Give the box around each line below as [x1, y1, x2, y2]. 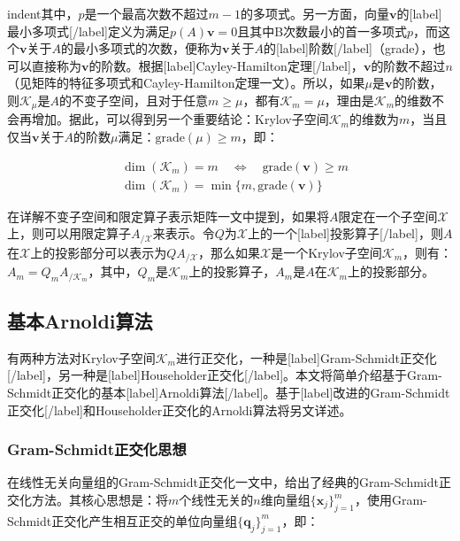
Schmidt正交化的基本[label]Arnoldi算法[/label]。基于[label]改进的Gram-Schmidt [7, 383, 450, 402]
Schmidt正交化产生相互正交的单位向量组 [7, 511, 238, 529]
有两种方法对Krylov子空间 [7, 348, 156, 367]
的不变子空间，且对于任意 [59, 90, 209, 109]
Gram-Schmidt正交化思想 [7, 438, 187, 460]
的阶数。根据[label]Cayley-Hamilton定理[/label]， [88, 56, 364, 74]
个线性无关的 [179, 491, 254, 509]
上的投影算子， [188, 262, 276, 281]
